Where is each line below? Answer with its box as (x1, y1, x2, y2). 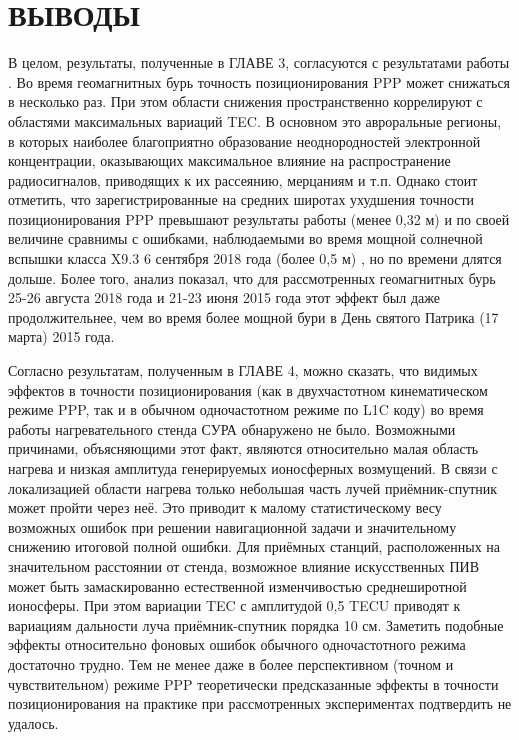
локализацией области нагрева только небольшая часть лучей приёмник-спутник (8, 477, 498, 498)
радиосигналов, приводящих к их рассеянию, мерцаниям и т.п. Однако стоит (8, 169, 478, 190)
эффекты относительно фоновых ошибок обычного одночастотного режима (8, 634, 466, 655)
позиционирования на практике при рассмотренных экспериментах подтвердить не (8, 693, 512, 714)
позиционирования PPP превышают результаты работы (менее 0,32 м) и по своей (8, 208, 510, 229)
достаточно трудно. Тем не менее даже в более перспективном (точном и (8, 653, 454, 674)
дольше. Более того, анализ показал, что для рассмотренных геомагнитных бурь (8, 267, 496, 288)
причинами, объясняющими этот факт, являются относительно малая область (8, 438, 479, 459)
